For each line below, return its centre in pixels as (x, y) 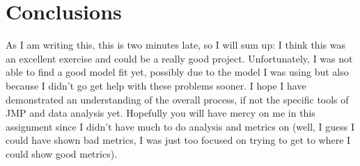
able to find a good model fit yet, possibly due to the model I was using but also (177, 72)
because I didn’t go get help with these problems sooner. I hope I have (156, 85)
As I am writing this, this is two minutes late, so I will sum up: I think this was (175, 45)
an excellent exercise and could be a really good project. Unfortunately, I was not (179, 58)
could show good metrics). (62, 153)
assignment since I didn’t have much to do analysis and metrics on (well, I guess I (180, 126)
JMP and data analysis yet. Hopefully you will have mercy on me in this (161, 113)
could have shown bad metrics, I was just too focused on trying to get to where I (178, 140)
